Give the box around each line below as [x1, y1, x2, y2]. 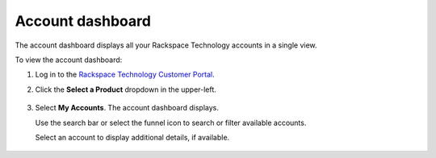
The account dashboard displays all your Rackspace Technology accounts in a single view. [15, 40, 318, 50]
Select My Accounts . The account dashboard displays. [35, 103, 220, 113]
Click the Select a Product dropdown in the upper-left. [35, 85, 217, 94]
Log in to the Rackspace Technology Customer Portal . [35, 69, 216, 80]
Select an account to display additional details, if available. [35, 132, 230, 142]
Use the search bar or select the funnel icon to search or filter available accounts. [35, 118, 307, 127]
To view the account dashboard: [15, 55, 123, 64]
